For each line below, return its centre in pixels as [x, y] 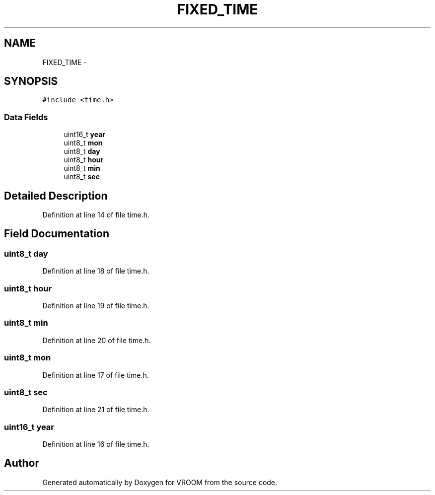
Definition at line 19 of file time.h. [96, 306]
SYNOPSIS [31, 81]
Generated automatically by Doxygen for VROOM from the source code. [160, 482]
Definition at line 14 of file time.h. [96, 215]
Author [22, 463]
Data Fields [26, 117]
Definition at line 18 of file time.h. [96, 271]
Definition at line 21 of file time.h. [96, 410]
